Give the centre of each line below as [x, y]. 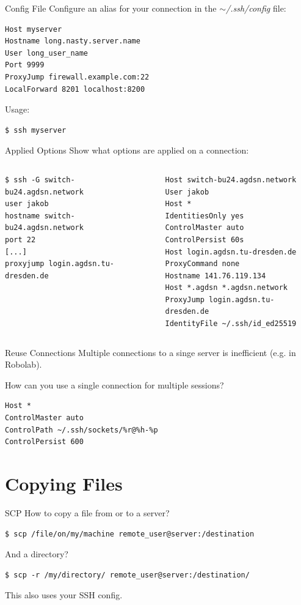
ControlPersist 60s [205, 239]
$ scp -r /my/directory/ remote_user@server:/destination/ [127, 575]
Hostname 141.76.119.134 [216, 276]
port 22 [20, 239]
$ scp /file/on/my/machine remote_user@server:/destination [130, 534]
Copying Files [64, 483]
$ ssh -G [23, 180]
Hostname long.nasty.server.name [73, 41]
